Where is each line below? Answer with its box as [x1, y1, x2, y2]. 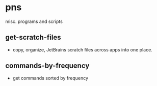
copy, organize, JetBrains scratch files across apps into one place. [12, 46, 153, 52]
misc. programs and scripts [5, 18, 63, 24]
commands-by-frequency [5, 62, 90, 70]
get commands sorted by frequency [12, 75, 88, 81]
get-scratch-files [5, 33, 61, 42]
